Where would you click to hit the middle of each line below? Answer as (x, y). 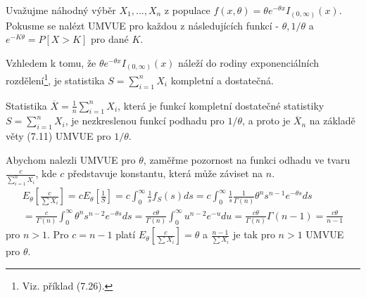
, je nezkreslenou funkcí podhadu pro (145, 121)
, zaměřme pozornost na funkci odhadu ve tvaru (247, 159)
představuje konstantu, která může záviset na (165, 173)
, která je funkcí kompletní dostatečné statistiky (221, 105)
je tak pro (254, 234)
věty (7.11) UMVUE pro (58, 136)
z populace (187, 10)
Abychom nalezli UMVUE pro (71, 159)
